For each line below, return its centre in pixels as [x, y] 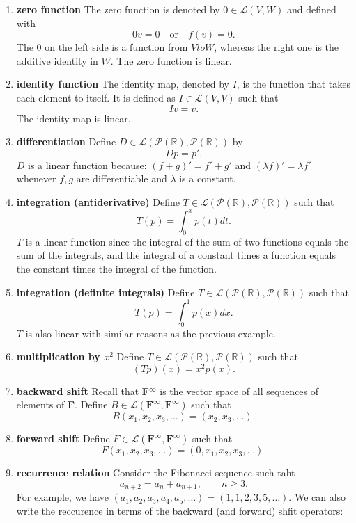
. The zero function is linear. [171, 60]
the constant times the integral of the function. [116, 269]
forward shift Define [63, 438]
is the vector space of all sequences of [239, 391]
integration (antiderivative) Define [98, 201]
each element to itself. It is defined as [96, 97]
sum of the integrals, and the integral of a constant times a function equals [176, 255]
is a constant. [208, 178]
